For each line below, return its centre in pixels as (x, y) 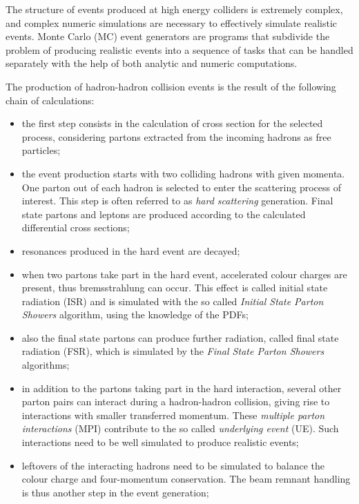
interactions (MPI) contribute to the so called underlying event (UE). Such (180, 428)
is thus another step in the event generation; (115, 492)
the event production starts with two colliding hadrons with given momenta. (183, 173)
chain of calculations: (50, 100)
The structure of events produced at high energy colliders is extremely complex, (174, 9)
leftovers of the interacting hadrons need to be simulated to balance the (173, 465)
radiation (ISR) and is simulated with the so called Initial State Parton (173, 301)
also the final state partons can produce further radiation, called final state (180, 337)
